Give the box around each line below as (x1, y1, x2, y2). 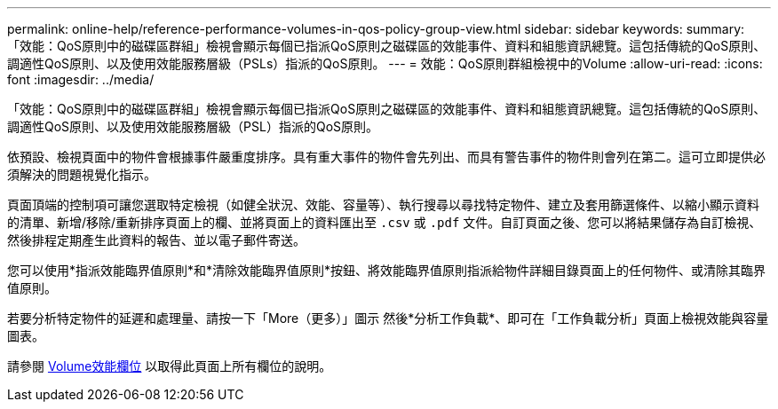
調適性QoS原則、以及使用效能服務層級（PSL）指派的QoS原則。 (7, 119, 379, 134)
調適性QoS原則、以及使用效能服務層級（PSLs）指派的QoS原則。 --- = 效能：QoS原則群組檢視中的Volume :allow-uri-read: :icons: (7, 56, 763, 71)
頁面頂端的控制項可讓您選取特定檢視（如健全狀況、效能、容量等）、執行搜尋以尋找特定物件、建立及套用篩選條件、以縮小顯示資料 (7, 197, 759, 212)
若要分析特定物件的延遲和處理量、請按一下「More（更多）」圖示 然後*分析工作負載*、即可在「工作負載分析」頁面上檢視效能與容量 (7, 311, 769, 326)
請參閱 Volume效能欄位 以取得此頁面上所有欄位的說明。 (7, 358, 332, 374)
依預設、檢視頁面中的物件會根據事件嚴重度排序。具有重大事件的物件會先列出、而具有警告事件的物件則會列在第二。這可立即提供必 (7, 149, 766, 164)
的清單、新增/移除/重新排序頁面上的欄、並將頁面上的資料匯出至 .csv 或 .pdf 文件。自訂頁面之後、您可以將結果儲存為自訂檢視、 (7, 215, 762, 230)
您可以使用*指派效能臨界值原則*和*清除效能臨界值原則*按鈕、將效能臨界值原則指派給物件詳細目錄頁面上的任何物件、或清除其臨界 (7, 263, 766, 278)
